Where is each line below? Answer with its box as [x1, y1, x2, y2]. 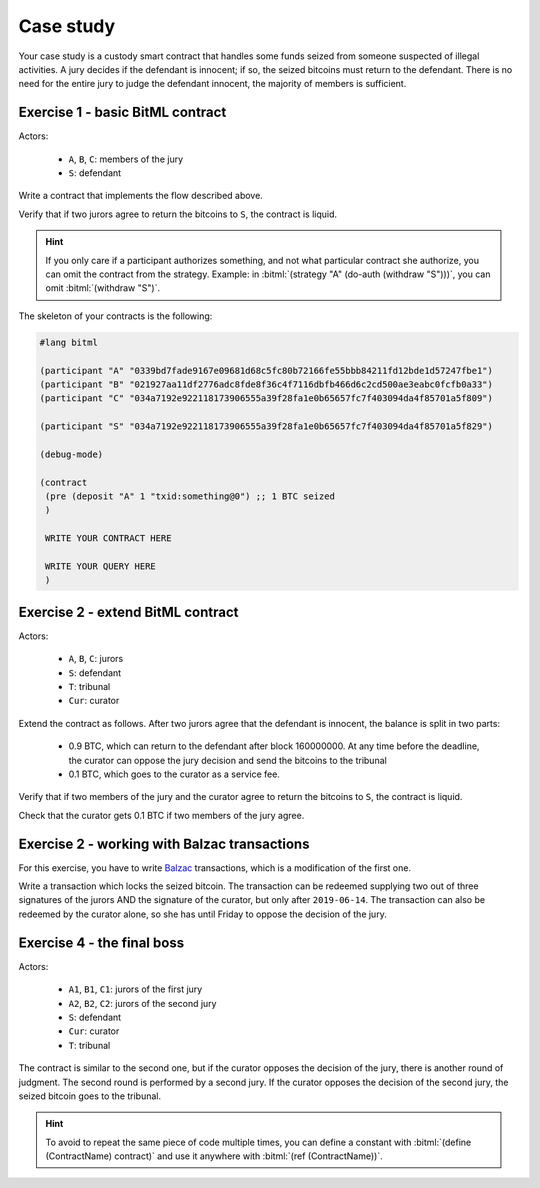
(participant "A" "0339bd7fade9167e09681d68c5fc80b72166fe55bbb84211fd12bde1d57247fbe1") [39, 365, 494, 376]
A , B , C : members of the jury [68, 153, 184, 165]
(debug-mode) [39, 448, 104, 460]
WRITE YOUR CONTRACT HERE [45, 533, 172, 544]
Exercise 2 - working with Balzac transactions [18, 835, 310, 852]
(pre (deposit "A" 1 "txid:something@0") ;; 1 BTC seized [45, 491, 335, 502]
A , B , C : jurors [68, 653, 124, 665]
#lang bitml [39, 336, 99, 348]
